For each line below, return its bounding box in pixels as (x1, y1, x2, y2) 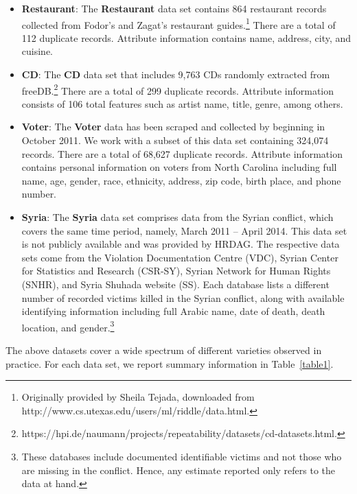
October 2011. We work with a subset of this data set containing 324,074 (21, 133, 329, 148)
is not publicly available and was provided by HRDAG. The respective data (21, 237, 340, 251)
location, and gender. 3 (21, 318, 115, 334)
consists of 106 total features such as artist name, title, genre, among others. (21, 96, 343, 110)
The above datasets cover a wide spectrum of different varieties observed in (5, 343, 322, 357)
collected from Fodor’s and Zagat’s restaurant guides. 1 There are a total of (21, 15, 336, 32)
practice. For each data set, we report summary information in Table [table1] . (5, 356, 334, 370)
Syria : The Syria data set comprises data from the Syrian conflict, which (21, 210, 334, 224)
